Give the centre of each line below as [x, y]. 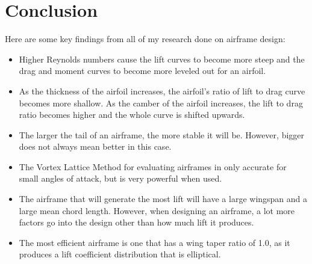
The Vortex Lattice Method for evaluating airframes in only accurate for [153, 166]
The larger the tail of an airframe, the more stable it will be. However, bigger [162, 134]
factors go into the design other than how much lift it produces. [136, 222]
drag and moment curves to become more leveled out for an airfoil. [142, 71]
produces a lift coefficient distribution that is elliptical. [120, 254]
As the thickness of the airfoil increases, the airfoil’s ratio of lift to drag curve [162, 91]
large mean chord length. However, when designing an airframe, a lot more [157, 210]
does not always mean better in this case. [95, 146]
